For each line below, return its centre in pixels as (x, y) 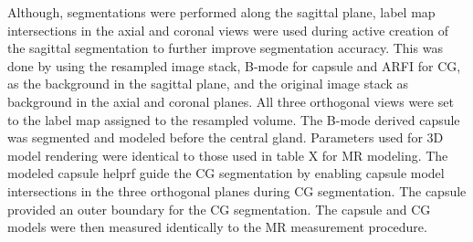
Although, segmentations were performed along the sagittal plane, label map (221, 12)
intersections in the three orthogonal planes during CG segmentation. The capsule (237, 190)
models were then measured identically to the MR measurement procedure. (217, 227)
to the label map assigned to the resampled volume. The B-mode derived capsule (234, 119)
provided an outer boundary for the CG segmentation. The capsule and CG (219, 209)
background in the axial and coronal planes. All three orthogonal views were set (231, 101)
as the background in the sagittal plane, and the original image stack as (208, 84)
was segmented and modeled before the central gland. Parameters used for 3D (226, 137)
